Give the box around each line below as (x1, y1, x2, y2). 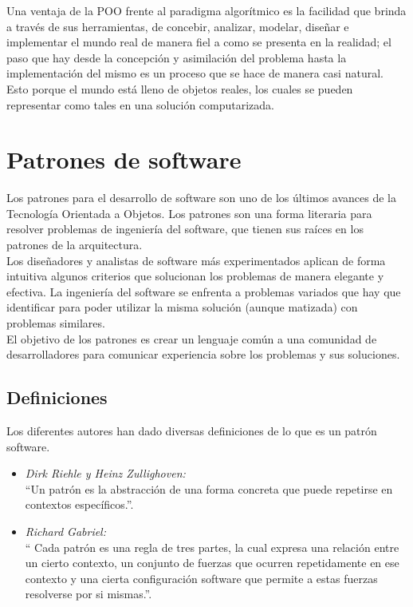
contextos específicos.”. (25, 496, 134, 513)
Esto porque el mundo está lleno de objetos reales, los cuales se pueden (6, 80, 353, 97)
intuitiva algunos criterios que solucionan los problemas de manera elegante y (6, 268, 384, 284)
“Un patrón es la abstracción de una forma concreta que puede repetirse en (25, 480, 393, 497)
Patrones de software (6, 143, 242, 176)
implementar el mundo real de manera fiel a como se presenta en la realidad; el (6, 34, 391, 50)
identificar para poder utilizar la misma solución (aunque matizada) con (6, 299, 358, 315)
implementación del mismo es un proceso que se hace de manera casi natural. (6, 65, 383, 81)
